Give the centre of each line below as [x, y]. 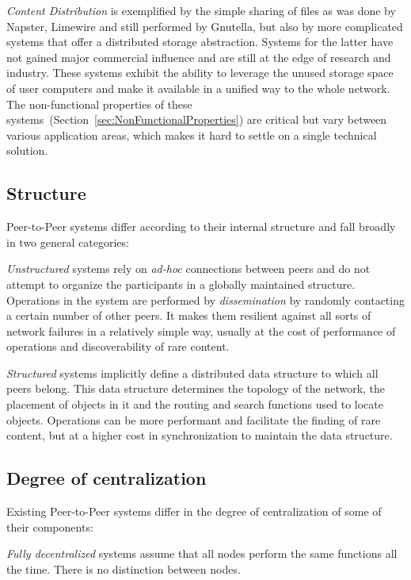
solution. [27, 150]
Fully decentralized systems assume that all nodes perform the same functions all [202, 553]
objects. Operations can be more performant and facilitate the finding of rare [194, 419]
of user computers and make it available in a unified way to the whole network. [198, 88]
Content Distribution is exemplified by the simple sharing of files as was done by [201, 10]
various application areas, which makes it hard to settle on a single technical [192, 134]
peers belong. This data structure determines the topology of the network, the [196, 388]
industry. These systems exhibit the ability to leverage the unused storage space [200, 73]
